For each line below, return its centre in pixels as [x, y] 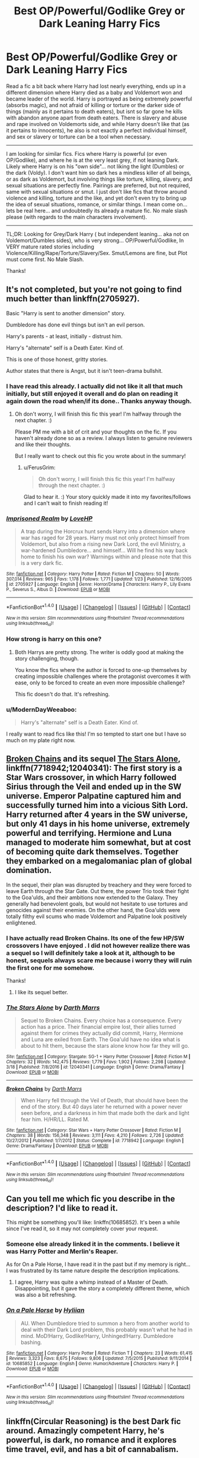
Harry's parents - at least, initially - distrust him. [64, 336]
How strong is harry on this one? [54, 639]
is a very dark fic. [42, 563]
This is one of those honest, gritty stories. [57, 359]
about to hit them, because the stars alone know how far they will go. [105, 1046]
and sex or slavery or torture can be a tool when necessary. [79, 136]
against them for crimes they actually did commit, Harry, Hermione [102, 1033]
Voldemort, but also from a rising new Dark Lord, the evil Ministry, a [103, 544]
